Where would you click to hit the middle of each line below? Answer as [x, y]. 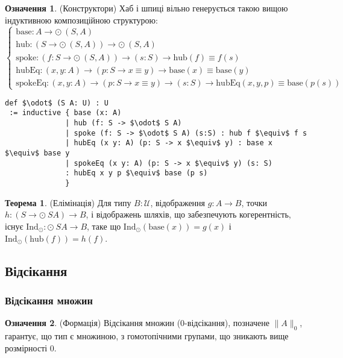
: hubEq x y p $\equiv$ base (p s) [137, 173]
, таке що [104, 226]
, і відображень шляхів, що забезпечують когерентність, [188, 214]
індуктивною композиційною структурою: [81, 20]
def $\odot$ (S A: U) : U [57, 103]
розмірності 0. [31, 347]
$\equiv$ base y [37, 153]
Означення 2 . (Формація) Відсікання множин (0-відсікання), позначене [137, 323]
